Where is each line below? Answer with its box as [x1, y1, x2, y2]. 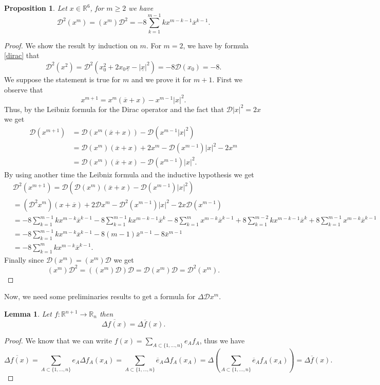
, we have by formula [183, 40, 249, 50]
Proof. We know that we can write [4, 335, 112, 345]
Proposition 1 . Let [4, 3, 67, 13]
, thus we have [199, 335, 245, 345]
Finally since [4, 254, 44, 265]
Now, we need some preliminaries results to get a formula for [4, 291, 196, 302]
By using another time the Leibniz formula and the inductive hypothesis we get [4, 169, 254, 179]
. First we [212, 74, 243, 84]
